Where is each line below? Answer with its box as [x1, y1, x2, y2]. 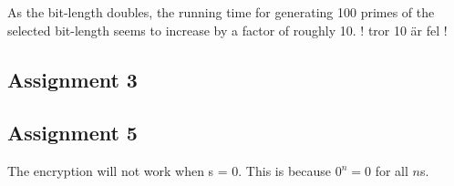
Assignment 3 [7, 65, 138, 93]
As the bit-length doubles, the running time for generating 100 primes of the [7, 3, 435, 21]
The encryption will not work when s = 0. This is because [7, 161, 332, 181]
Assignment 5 [7, 119, 138, 147]
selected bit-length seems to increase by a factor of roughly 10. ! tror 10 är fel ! [7, 20, 448, 39]
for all [375, 161, 408, 181]
